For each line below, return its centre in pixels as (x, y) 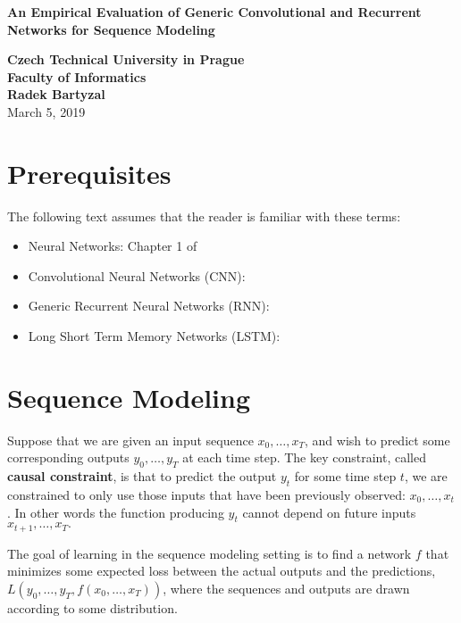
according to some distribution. (92, 608)
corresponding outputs (68, 457)
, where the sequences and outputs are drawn (286, 588)
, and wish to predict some (377, 440)
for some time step (345, 476)
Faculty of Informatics (77, 76)
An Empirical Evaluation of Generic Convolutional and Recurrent (214, 12)
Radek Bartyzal (56, 94)
